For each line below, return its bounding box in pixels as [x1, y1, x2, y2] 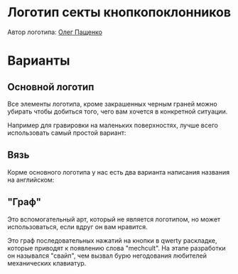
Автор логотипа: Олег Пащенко [7, 28, 103, 36]
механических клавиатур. [7, 258, 87, 267]
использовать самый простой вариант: [7, 128, 126, 137]
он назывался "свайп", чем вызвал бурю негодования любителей [7, 251, 207, 260]
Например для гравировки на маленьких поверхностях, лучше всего [7, 121, 219, 129]
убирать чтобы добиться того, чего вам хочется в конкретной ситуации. [7, 107, 228, 116]
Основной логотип [7, 81, 94, 93]
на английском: [7, 175, 55, 184]
